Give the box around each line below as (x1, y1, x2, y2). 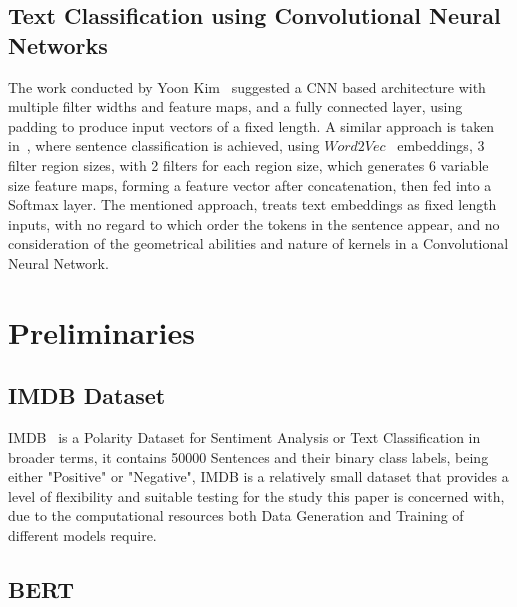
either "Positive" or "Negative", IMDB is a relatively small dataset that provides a (8, 466, 509, 487)
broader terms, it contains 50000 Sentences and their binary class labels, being (8, 446, 489, 467)
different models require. (8, 525, 157, 546)
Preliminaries (8, 311, 195, 352)
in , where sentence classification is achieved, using (8, 135, 320, 156)
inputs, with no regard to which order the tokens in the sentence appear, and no (8, 213, 500, 234)
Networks (8, 29, 108, 60)
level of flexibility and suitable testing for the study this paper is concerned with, (8, 485, 505, 506)
